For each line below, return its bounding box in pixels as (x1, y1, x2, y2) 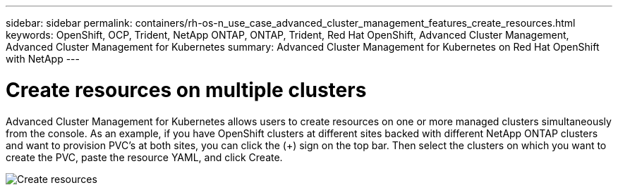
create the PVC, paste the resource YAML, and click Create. (6, 151, 283, 163)
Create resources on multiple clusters (6, 77, 367, 102)
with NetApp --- (6, 53, 80, 65)
